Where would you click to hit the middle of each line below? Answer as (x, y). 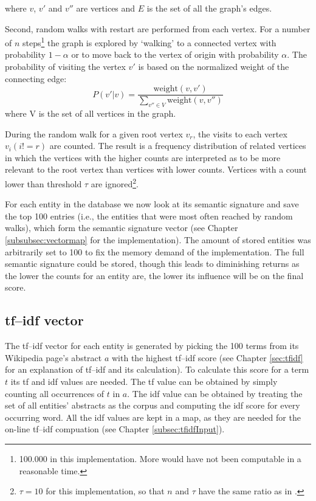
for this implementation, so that (105, 491)
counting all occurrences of (55, 393)
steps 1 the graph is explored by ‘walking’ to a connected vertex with (149, 42)
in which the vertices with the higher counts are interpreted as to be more (143, 157)
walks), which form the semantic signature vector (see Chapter (122, 228)
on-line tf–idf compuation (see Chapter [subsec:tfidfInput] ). (115, 429)
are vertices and (106, 8)
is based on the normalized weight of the (214, 67)
